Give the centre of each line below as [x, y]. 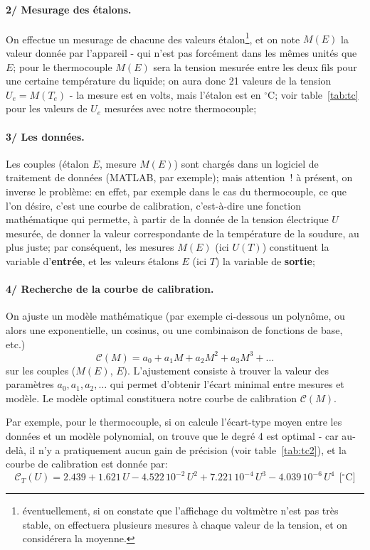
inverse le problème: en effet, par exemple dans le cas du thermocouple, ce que [176, 191]
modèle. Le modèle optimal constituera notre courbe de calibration [152, 398]
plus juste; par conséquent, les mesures [90, 247]
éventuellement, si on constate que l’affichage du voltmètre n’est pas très [180, 511]
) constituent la [296, 247]
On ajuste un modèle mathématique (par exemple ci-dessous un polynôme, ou [175, 316]
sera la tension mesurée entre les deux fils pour [255, 66]
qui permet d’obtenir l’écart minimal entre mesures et [227, 384]
